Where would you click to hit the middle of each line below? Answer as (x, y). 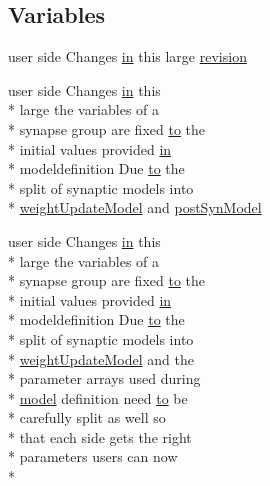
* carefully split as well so (87, 417)
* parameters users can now (93, 456)
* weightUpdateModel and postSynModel (135, 207)
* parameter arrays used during (104, 378)
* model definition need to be (98, 397)
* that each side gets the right (100, 436)
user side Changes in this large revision (127, 56)
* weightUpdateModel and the (101, 358)
